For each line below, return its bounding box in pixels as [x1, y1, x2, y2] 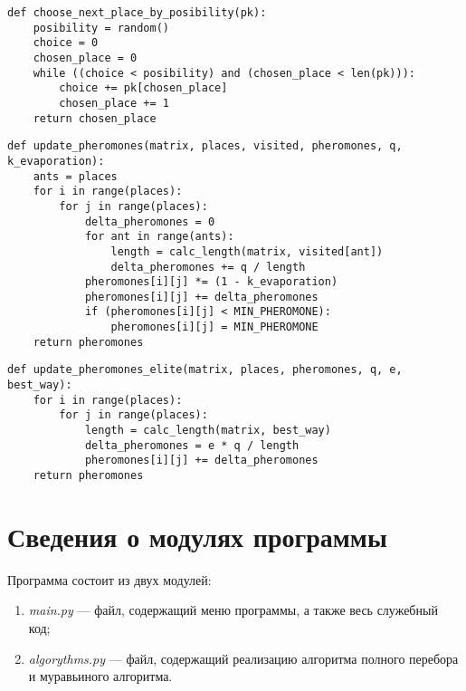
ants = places [33, 169, 118, 183]
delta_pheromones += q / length [110, 260, 306, 274]
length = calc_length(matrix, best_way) [84, 424, 331, 437]
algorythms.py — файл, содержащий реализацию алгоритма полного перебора [28, 648, 459, 667]
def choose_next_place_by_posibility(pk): [7, 6, 267, 19]
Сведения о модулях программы [7, 517, 387, 554]
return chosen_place [33, 111, 157, 125]
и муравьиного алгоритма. [28, 667, 173, 686]
